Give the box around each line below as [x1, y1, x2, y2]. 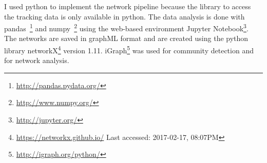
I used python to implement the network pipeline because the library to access [4, 1, 251, 11]
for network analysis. [4, 55, 69, 66]
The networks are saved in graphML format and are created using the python [4, 33, 249, 44]
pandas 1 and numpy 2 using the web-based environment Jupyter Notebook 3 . [4, 22, 249, 33]
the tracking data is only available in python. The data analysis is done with [4, 11, 245, 22]
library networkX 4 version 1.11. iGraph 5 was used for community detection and [4, 44, 254, 55]
